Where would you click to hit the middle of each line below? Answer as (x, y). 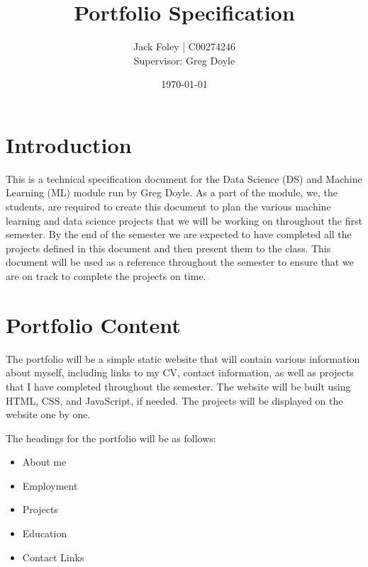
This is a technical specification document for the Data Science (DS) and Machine (184, 178)
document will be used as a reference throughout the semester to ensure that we (180, 262)
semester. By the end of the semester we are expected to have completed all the (179, 234)
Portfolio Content (93, 324)
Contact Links (53, 557)
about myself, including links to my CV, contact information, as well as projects (180, 372)
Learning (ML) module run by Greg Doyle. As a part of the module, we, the (172, 192)
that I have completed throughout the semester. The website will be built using (178, 386)
